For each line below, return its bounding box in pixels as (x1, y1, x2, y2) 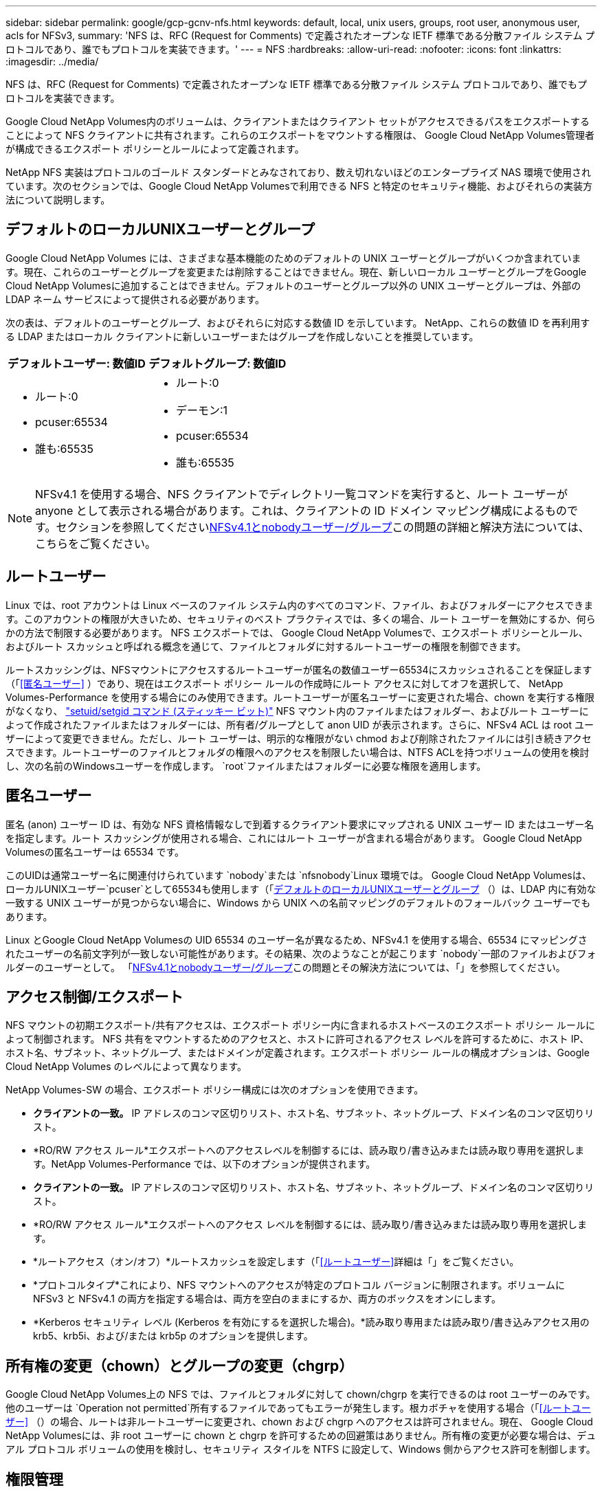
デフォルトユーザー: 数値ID (8, 356, 146, 370)
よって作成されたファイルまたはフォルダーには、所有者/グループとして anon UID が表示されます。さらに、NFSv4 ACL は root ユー (5, 718, 594, 731)
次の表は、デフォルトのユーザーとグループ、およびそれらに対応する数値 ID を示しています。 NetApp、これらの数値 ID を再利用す (5, 316, 590, 329)
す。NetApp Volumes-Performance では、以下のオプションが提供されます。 (33, 1158, 376, 1170)
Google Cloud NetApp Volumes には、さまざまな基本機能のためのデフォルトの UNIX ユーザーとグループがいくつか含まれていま (5, 252, 581, 264)
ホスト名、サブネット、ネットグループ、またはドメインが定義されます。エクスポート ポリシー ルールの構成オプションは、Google (5, 1047, 590, 1059)
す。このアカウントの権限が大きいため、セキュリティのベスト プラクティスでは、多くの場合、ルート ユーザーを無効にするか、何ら (5, 612, 596, 625)
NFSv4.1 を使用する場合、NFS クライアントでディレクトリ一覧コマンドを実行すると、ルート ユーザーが (35, 487, 568, 501)
